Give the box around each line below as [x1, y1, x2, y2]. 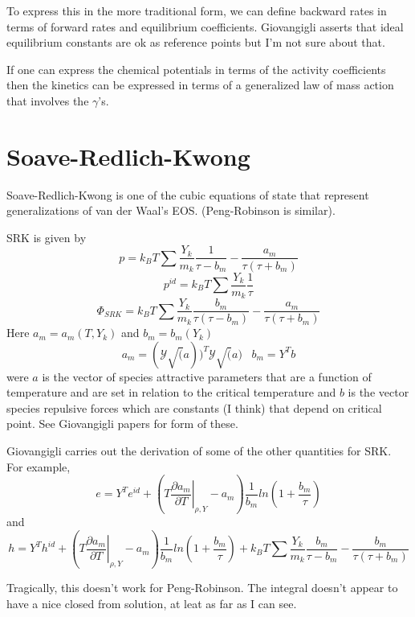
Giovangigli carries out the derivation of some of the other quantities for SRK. [6, 442, 392, 459]
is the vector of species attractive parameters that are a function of [42, 368, 372, 385]
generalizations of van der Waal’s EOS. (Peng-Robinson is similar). [6, 202, 336, 219]
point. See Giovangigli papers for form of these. [6, 415, 238, 432]
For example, [6, 458, 71, 475]
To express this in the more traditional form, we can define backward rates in [6, 2, 387, 19]
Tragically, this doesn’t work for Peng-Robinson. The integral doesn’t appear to [6, 579, 398, 596]
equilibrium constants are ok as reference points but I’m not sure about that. [6, 34, 385, 51]
